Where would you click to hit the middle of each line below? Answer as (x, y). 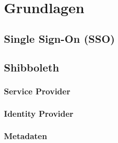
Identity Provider (39, 113)
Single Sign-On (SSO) (59, 38)
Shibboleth (32, 67)
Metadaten (25, 135)
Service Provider (37, 91)
